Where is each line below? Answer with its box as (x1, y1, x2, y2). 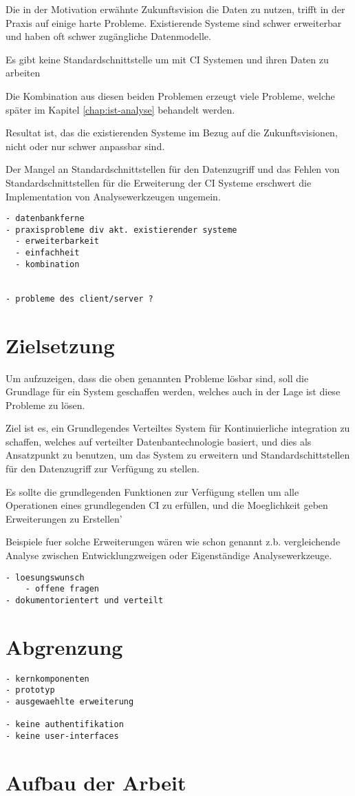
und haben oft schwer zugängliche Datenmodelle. (6, 29, 211, 43)
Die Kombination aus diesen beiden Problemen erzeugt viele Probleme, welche (6, 88, 335, 103)
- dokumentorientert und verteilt (6, 595, 164, 605)
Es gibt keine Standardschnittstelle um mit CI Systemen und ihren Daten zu (6, 52, 329, 66)
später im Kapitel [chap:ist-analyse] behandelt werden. (6, 102, 235, 116)
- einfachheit (15, 248, 80, 258)
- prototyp (6, 685, 55, 695)
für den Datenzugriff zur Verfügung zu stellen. (6, 461, 200, 476)
